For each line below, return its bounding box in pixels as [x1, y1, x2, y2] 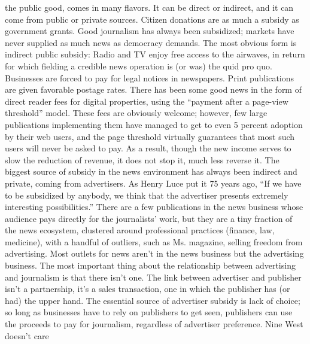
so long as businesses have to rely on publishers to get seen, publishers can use [5, 306, 293, 318]
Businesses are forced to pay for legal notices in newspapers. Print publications [5, 71, 294, 84]
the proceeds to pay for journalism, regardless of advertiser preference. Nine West [5, 318, 303, 330]
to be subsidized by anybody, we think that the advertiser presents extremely [5, 188, 288, 201]
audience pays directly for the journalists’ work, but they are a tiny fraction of [5, 212, 293, 224]
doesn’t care [5, 329, 49, 342]
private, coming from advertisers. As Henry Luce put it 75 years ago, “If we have [5, 176, 302, 189]
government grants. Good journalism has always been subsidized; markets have [5, 25, 294, 37]
